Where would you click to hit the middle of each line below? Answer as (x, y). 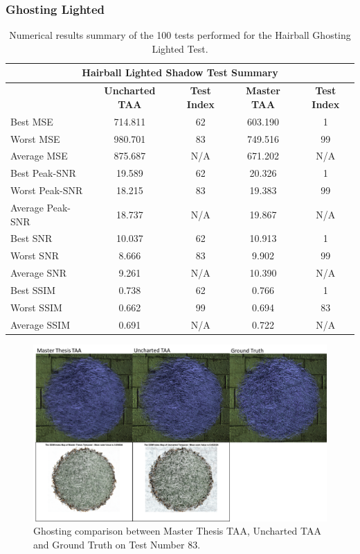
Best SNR (31, 238)
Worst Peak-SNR (47, 190)
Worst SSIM (36, 307)
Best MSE (32, 121)
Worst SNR (35, 256)
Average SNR (39, 273)
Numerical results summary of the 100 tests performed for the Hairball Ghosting (180, 35)
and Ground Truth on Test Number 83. (117, 544)
